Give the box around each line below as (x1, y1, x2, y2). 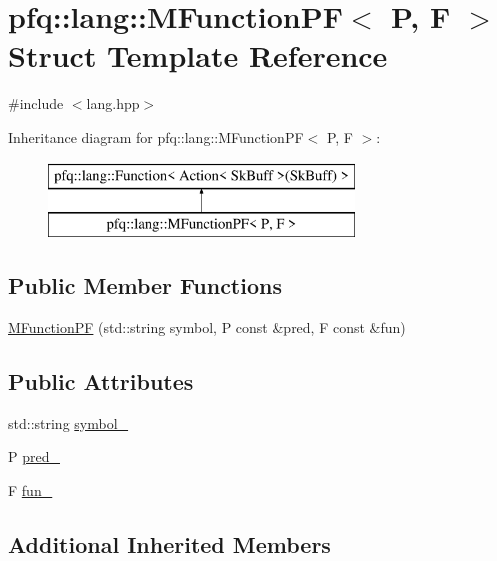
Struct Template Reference (8, 35, 388, 76)
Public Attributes (8, 365, 194, 396)
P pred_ (8, 446, 60, 467)
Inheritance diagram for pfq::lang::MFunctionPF (8, 126, 304, 147)
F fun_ (8, 479, 53, 500)
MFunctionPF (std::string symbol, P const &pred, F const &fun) (8, 316, 406, 337)
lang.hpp (86, 93, 140, 114)
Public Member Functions (8, 270, 282, 301)
